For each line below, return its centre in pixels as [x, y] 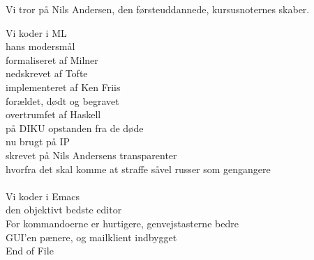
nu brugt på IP [38, 141]
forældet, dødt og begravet [62, 100]
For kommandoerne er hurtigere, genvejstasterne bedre [122, 223]
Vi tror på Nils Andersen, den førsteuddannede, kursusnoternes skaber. [158, 9]
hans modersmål [40, 46]
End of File [30, 251]
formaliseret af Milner [52, 59]
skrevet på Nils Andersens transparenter [91, 155]
